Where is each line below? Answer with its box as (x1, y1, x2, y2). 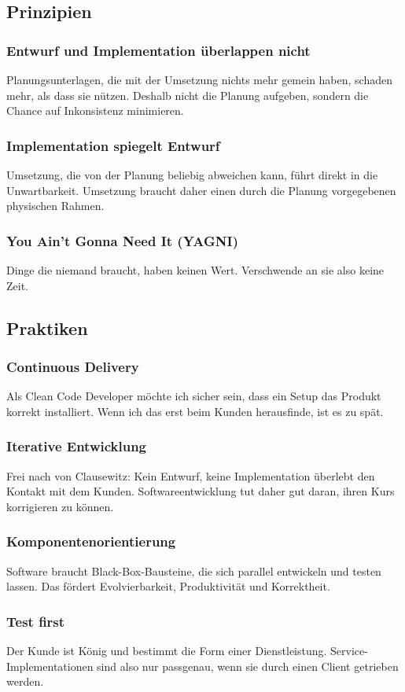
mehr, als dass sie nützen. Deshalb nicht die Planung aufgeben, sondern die (6, 86, 369, 103)
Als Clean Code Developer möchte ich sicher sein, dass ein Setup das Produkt (6, 388, 381, 404)
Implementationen (6, 657, 94, 674)
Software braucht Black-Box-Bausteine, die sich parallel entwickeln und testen (6, 562, 381, 579)
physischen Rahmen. (6, 197, 105, 214)
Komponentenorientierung (6, 532, 176, 551)
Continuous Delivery (6, 356, 139, 376)
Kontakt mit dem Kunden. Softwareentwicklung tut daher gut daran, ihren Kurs (6, 483, 395, 499)
